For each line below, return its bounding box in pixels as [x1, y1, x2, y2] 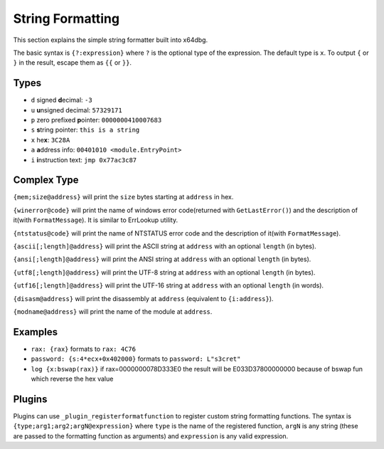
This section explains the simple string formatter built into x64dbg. [13, 36, 208, 44]
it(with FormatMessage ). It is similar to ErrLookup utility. [13, 216, 178, 224]
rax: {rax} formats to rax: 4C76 [31, 344, 137, 353]
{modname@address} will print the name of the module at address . [13, 307, 213, 316]
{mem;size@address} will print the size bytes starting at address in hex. [13, 193, 234, 201]
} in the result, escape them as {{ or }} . [13, 58, 132, 67]
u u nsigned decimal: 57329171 [31, 105, 122, 114]
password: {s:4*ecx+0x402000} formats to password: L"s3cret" [31, 354, 241, 363]
